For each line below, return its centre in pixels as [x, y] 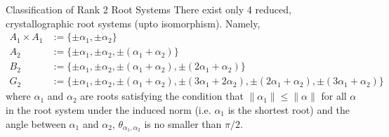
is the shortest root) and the [289, 109]
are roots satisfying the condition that [162, 96]
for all [334, 96]
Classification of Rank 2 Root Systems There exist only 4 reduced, [149, 9]
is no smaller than [183, 123]
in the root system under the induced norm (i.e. [108, 109]
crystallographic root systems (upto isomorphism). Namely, [133, 23]
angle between [36, 123]
